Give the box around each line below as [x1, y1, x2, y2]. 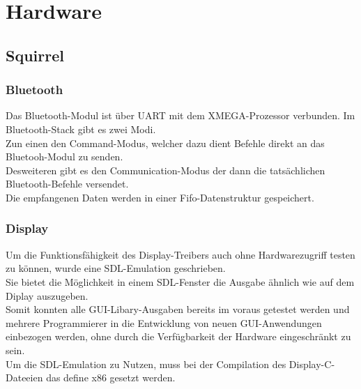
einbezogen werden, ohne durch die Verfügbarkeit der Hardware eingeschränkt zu [6, 329, 351, 344]
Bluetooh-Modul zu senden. [6, 149, 123, 164]
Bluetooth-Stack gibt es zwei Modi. [6, 121, 156, 136]
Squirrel [6, 44, 64, 66]
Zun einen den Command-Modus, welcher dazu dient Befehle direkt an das [6, 135, 325, 150]
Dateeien [6, 370, 43, 385]
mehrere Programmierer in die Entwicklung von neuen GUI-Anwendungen [6, 315, 322, 330]
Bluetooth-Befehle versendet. [6, 176, 129, 191]
